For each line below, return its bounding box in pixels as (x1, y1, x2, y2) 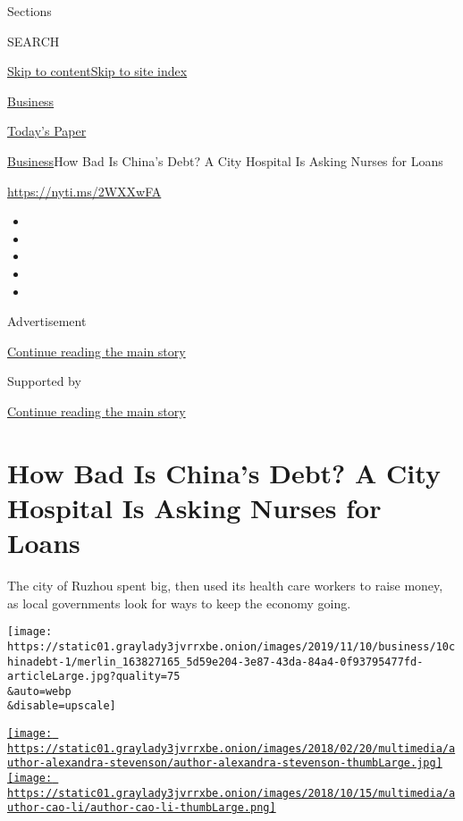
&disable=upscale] (7, 700, 116, 713)
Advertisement (7, 312, 87, 331)
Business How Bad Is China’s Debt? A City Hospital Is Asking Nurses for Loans (7, 151, 443, 170)
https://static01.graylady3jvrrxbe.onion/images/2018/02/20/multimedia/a (7, 741, 456, 755)
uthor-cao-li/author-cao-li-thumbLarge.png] (7, 801, 276, 815)
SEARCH (7, 31, 60, 50)
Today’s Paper (7, 121, 87, 140)
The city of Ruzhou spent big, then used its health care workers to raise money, (7, 576, 443, 594)
